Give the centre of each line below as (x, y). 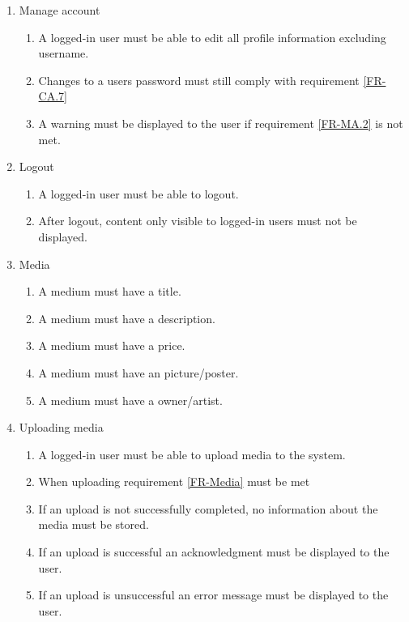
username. (64, 53)
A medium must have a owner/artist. (130, 400)
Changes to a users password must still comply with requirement (199, 80)
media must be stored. (94, 524)
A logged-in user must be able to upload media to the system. (192, 454)
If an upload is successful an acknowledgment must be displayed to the (214, 552)
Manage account (60, 10)
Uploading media (61, 427)
